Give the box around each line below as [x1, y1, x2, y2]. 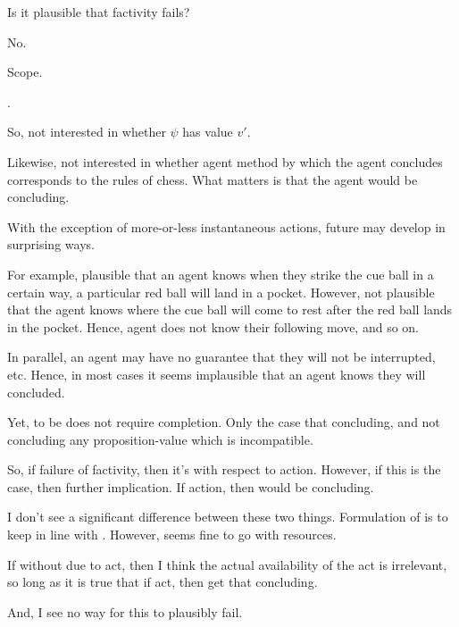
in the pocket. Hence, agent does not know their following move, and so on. [7, 317, 420, 336]
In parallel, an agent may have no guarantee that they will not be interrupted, [7, 347, 436, 366]
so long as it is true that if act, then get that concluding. [7, 573, 318, 591]
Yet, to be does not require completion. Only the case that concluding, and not [7, 413, 440, 431]
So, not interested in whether [7, 122, 166, 141]
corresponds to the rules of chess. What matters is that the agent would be [7, 170, 418, 188]
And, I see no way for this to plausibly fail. [7, 602, 243, 621]
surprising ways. [7, 235, 95, 254]
